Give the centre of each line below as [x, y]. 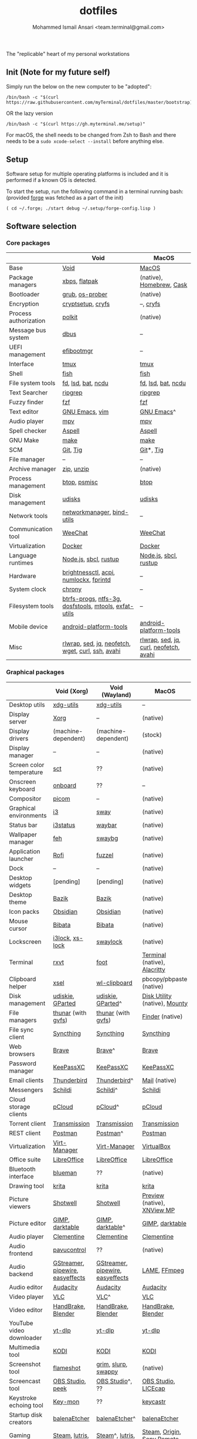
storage [20, 1106]
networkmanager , [87, 512]
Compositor [25, 798]
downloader [26, 1337]
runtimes [21, 563]
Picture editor [28, 1223]
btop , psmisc [80, 482]
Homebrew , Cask [164, 285]
